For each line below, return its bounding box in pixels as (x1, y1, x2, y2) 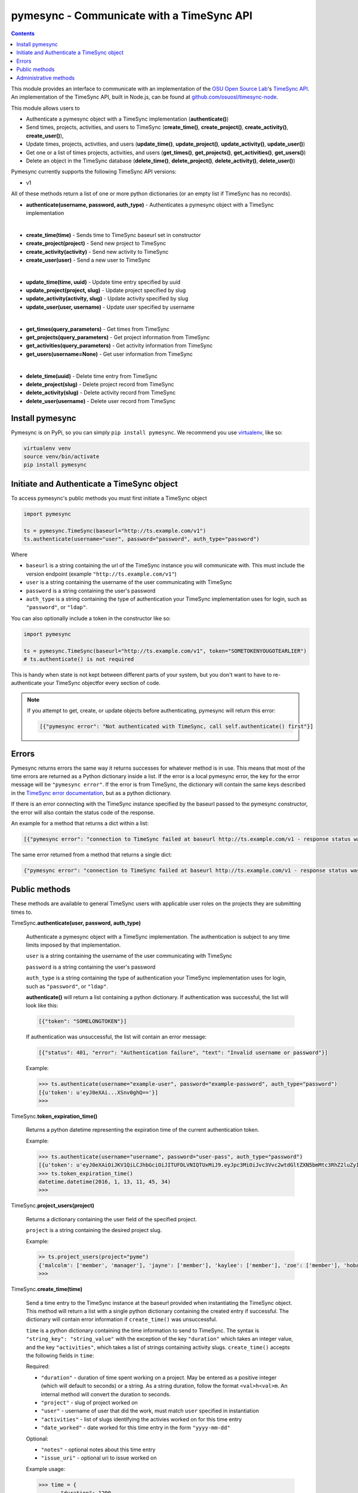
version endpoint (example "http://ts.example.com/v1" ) (26, 570, 177, 577)
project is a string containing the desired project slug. (26, 1227, 162, 1234)
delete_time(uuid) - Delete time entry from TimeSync (26, 372, 158, 379)
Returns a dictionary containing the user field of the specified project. (26, 1215, 197, 1222)
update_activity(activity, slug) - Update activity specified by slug (26, 295, 189, 302)
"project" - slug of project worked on (41, 1399, 138, 1406)
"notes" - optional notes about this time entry (41, 1446, 156, 1453)
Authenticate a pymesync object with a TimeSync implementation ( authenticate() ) (26, 115, 229, 122)
